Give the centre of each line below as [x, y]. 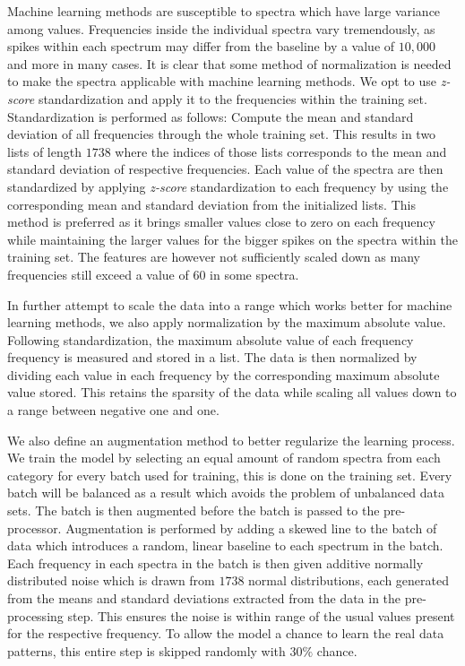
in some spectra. [254, 274]
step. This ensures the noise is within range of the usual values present [261, 615]
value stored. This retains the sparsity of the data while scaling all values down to [232, 392]
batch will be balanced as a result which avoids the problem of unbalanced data [226, 493]
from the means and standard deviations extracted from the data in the [204, 598]
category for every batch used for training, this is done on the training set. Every [230, 475]
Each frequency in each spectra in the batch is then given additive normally [215, 562]
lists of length [44, 151]
